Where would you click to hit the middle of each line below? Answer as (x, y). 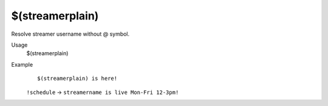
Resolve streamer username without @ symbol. (70, 34)
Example (22, 64)
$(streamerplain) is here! (77, 78)
